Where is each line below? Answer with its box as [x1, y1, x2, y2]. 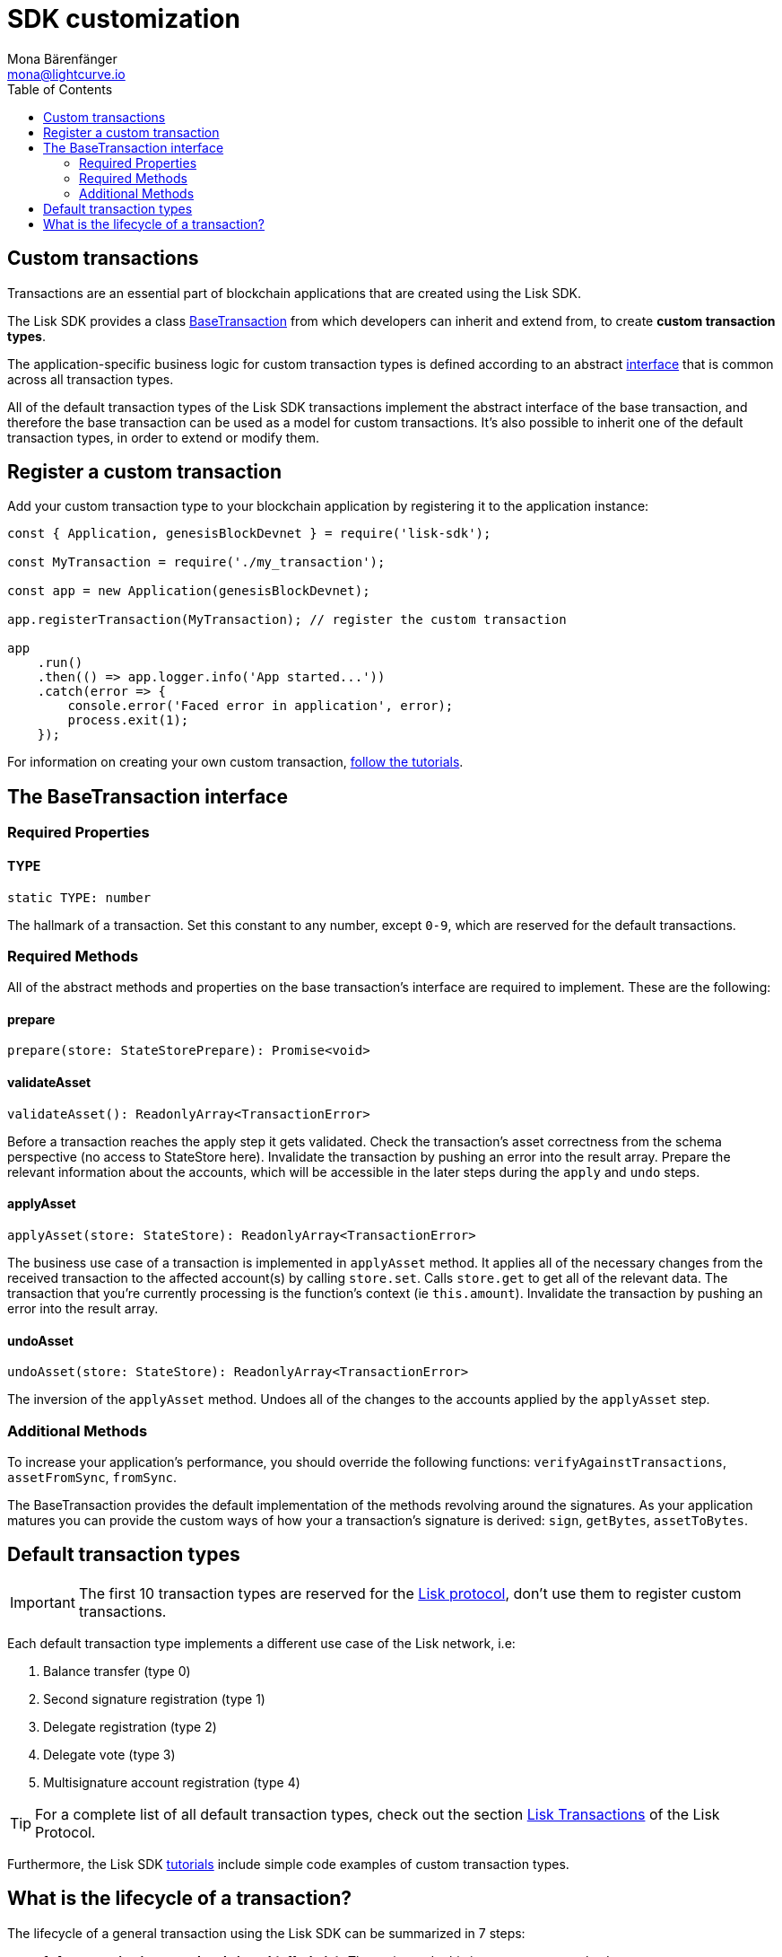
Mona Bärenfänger [7, 50, 117, 66]
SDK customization [7, 4, 240, 34]
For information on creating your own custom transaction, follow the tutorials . [7, 754, 464, 770]
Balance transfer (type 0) [43, 1663, 191, 1679]
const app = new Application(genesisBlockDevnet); [7, 584, 370, 599]
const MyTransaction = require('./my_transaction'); [7, 555, 386, 570]
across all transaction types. [7, 371, 174, 387]
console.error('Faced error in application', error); [67, 698, 454, 714]
